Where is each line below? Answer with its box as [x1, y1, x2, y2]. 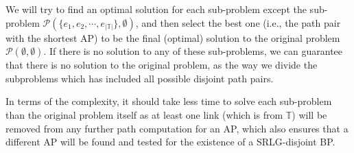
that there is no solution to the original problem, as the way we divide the [5, 58, 318, 72]
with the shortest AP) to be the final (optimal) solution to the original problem [5, 30, 340, 45]
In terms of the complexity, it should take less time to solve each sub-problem [5, 94, 332, 108]
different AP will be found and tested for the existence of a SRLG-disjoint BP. [5, 134, 335, 149]
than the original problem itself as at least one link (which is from [5, 107, 283, 121]
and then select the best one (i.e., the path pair [141, 15, 341, 30]
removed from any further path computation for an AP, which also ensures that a [5, 121, 349, 135]
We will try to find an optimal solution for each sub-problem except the [5, 2, 307, 16]
